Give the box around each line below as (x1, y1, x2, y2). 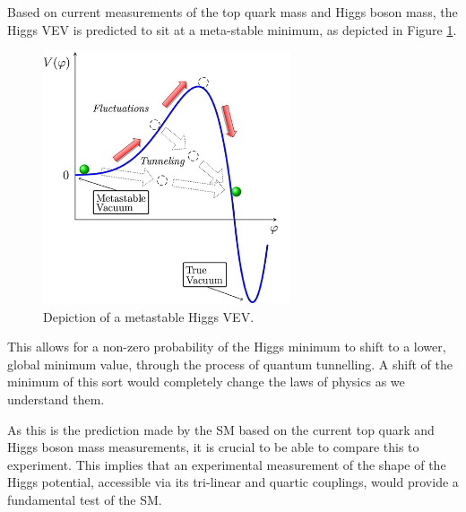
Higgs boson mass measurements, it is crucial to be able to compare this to (7, 438, 419, 456)
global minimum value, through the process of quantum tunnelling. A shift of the (7, 354, 453, 373)
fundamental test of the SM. (7, 490, 162, 508)
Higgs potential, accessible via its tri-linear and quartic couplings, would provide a (7, 473, 459, 491)
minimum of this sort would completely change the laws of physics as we (7, 372, 405, 391)
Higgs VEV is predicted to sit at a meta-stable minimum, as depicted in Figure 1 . (7, 20, 457, 39)
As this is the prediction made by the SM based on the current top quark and (7, 420, 435, 438)
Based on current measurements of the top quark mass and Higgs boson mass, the (7, 3, 458, 21)
